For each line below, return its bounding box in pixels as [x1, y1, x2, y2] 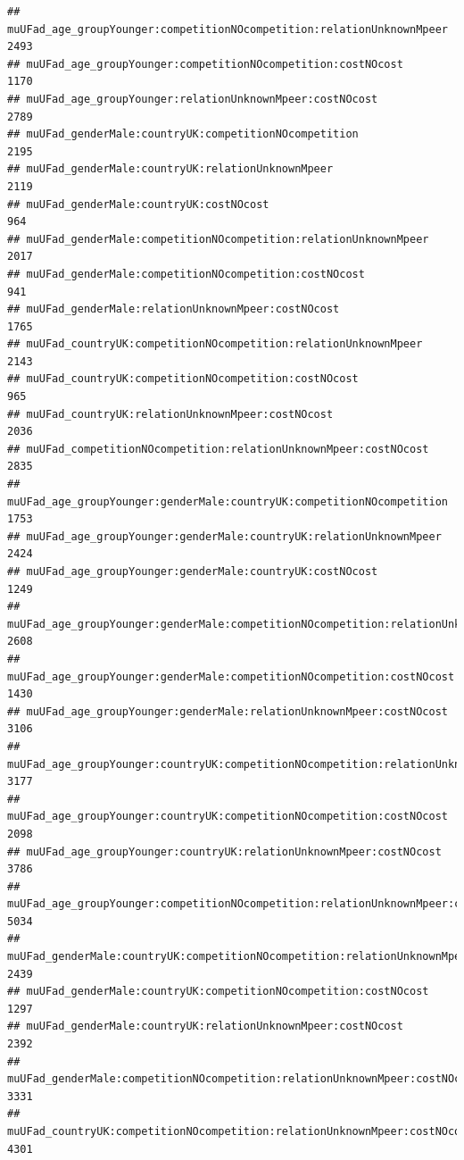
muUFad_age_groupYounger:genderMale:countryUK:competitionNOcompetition [7, 495, 448, 508]
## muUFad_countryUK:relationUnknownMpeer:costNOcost [7, 407, 334, 421]
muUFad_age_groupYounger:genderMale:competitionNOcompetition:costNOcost [7, 670, 455, 683]
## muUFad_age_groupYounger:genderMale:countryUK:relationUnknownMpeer [7, 530, 442, 543]
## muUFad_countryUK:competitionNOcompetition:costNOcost [7, 372, 359, 386]
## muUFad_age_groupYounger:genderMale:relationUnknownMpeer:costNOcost [7, 705, 448, 718]
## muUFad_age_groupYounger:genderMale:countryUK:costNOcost [7, 565, 378, 578]
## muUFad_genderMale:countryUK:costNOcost [7, 197, 269, 211]
